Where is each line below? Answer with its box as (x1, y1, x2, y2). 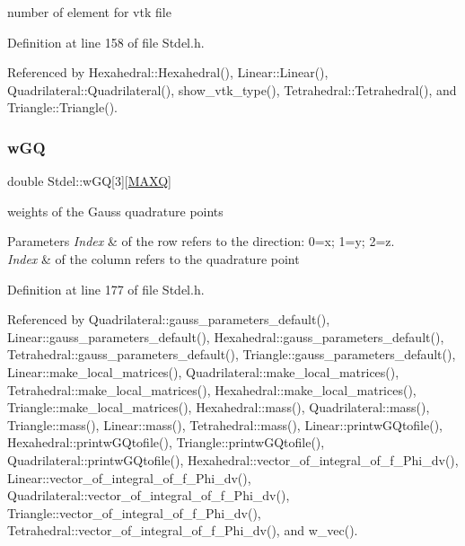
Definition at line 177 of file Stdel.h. (7, 279, 205, 298)
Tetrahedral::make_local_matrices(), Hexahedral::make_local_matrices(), (7, 380, 417, 399)
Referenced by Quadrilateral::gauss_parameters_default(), (7, 310, 330, 329)
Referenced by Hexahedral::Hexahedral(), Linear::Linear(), (7, 63, 329, 82)
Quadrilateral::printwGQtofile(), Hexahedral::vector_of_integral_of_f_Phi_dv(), (7, 450, 459, 469)
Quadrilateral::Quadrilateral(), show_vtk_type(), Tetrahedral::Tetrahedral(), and (7, 80, 457, 99)
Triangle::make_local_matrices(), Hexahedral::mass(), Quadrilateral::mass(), (7, 398, 430, 417)
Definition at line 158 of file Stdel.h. (7, 32, 205, 51)
